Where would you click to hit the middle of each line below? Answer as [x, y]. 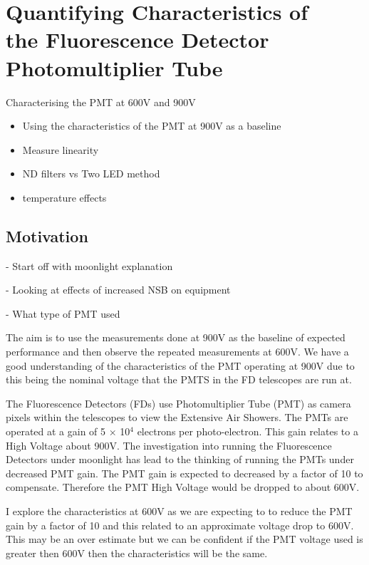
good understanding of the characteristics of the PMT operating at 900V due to [180, 365]
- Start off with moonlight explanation [89, 265]
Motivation [47, 235]
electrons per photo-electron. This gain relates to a [248, 431]
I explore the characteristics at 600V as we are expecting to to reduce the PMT [179, 510]
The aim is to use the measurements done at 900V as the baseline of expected [176, 337]
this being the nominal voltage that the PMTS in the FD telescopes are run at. [179, 379]
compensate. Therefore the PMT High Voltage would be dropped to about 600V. [183, 487]
